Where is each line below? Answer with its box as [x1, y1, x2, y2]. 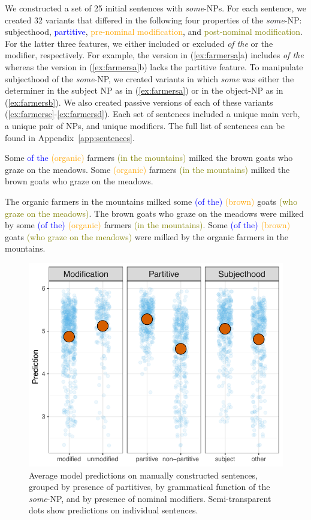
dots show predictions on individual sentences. [29, 504, 198, 516]
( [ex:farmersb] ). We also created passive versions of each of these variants [5, 95, 273, 108]
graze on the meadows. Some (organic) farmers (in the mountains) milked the [5, 163, 290, 175]
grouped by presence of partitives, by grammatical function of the [29, 480, 270, 493]
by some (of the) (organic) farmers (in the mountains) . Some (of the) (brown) [5, 219, 291, 231]
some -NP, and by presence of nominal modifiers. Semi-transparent [29, 492, 271, 504]
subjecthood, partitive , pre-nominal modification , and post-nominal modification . [5, 25, 303, 38]
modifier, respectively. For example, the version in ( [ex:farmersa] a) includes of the [5, 49, 304, 61]
